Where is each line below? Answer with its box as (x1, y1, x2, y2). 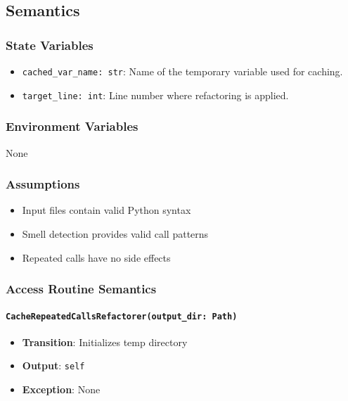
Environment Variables (6, 117, 138, 135)
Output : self (22, 358, 85, 373)
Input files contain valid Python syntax (22, 203, 191, 217)
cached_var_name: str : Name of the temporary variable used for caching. (22, 64, 343, 78)
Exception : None (22, 382, 101, 397)
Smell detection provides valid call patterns (22, 226, 209, 241)
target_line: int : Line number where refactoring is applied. (22, 87, 289, 102)
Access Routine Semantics (6, 280, 157, 298)
